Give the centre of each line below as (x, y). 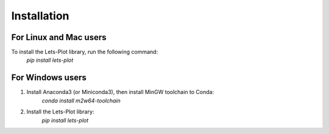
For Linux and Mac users (59, 37)
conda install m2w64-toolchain (81, 101)
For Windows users (49, 78)
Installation (40, 16)
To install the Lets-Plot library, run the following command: (85, 52)
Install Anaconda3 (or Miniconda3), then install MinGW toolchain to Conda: (120, 92)
